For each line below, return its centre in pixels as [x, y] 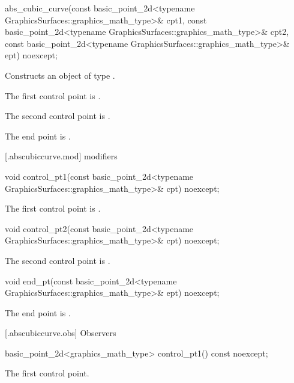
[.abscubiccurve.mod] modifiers [61, 156]
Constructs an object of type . [60, 75]
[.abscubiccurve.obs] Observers [61, 333]
